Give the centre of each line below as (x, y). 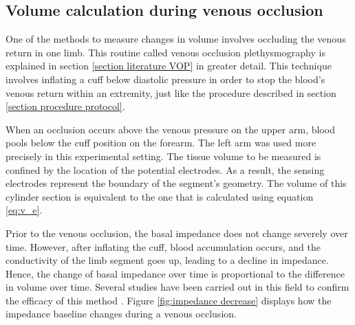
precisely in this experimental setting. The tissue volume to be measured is (163, 156)
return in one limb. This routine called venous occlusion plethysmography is (165, 52)
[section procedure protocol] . (65, 106)
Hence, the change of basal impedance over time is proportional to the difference (175, 273)
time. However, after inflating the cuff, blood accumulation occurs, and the (163, 246)
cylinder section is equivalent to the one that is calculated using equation (160, 196)
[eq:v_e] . (24, 210)
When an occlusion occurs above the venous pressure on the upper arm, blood (170, 129)
